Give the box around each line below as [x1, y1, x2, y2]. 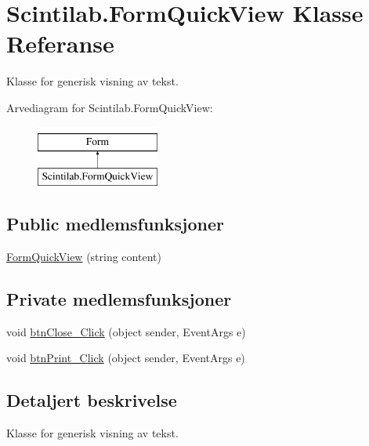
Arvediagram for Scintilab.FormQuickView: [6, 99, 213, 115]
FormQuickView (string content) [6, 248, 161, 264]
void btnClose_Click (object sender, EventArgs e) [6, 323, 246, 339]
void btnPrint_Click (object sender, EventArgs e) [6, 350, 245, 366]
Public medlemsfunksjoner [6, 212, 224, 236]
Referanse [6, 27, 114, 60]
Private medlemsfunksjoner [6, 286, 232, 310]
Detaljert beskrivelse [6, 388, 177, 412]
